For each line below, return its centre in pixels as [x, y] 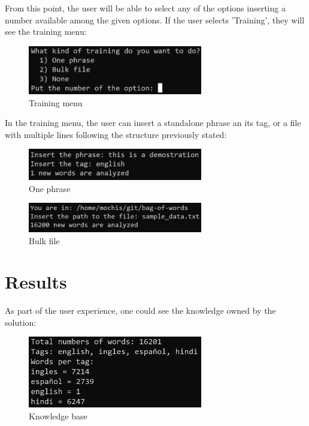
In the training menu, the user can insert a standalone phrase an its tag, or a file [153, 123]
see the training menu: [46, 31]
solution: [21, 322]
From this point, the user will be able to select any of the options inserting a [145, 8]
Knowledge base [58, 415]
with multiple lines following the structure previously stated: [116, 134]
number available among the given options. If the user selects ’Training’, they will [155, 19]
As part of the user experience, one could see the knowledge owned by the [140, 310]
